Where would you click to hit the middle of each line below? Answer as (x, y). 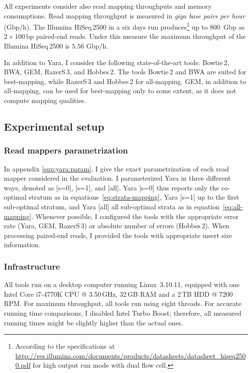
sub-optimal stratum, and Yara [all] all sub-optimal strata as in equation (112, 206)
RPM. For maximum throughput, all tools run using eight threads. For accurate (123, 303)
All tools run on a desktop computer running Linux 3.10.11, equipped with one (122, 284)
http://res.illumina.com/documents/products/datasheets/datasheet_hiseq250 (130, 355)
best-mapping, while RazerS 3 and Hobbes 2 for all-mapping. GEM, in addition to (125, 81)
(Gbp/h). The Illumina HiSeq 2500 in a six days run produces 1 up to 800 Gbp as (124, 26)
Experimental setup (54, 126)
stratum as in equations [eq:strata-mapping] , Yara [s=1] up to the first (134, 197)
